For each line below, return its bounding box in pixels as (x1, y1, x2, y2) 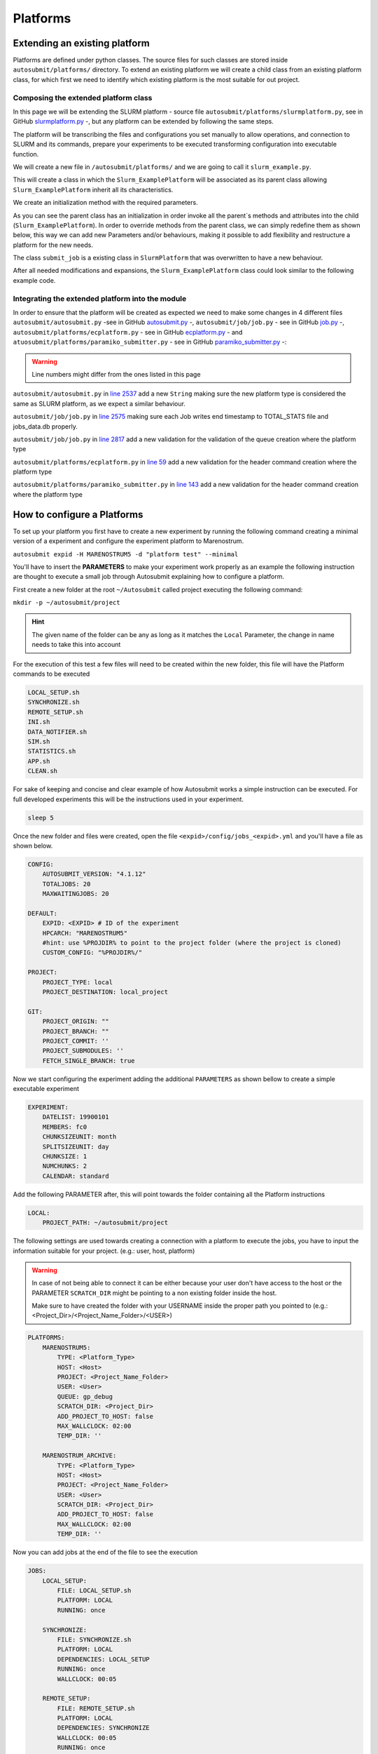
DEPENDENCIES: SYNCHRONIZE (57, 1724, 150, 1732)
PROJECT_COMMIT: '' (42, 1037, 110, 1045)
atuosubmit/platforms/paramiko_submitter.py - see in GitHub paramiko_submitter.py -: (13, 337, 287, 347)
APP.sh (27, 757, 50, 765)
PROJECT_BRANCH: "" (42, 1027, 110, 1035)
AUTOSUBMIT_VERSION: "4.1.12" (42, 870, 146, 878)
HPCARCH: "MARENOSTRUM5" (42, 929, 128, 937)
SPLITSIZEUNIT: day (42, 1142, 110, 1151)
